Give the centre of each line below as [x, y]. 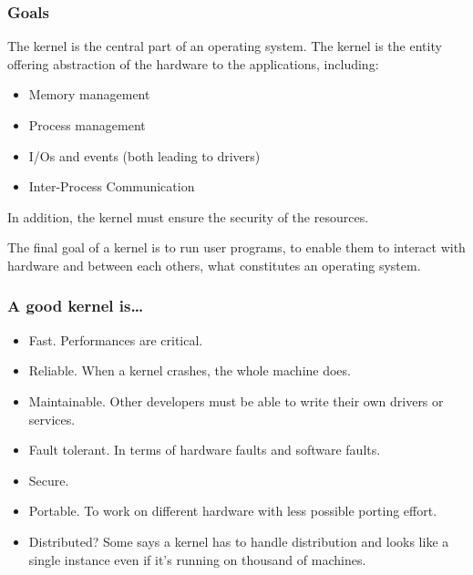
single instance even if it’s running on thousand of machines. [197, 559]
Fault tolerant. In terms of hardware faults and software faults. [205, 450]
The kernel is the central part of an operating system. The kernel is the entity [225, 46]
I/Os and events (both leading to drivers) [144, 155]
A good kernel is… [76, 306]
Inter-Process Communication [112, 186]
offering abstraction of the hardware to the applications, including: [193, 63]
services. [52, 419]
